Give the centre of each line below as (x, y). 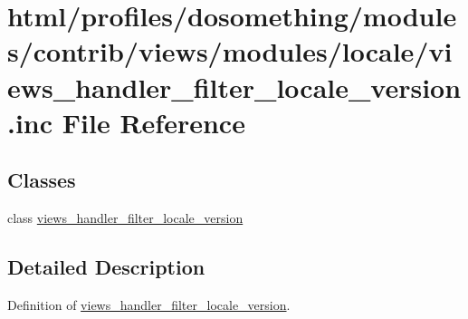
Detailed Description (106, 267)
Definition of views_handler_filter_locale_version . (149, 304)
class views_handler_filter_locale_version (125, 218)
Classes (42, 180)
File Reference (153, 122)
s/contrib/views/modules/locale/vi (230, 51)
